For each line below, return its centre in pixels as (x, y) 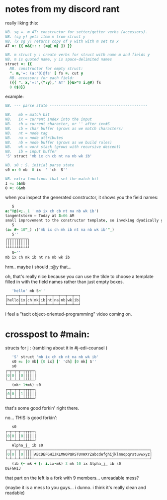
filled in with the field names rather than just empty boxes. (65, 282)
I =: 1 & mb (15, 183)
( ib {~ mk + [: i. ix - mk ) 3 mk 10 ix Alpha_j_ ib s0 (66, 464)
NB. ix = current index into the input (49, 119)
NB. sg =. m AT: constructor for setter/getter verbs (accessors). (77, 32)
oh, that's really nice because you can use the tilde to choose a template (80, 276)
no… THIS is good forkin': (31, 418)
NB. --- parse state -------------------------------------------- (77, 106)
